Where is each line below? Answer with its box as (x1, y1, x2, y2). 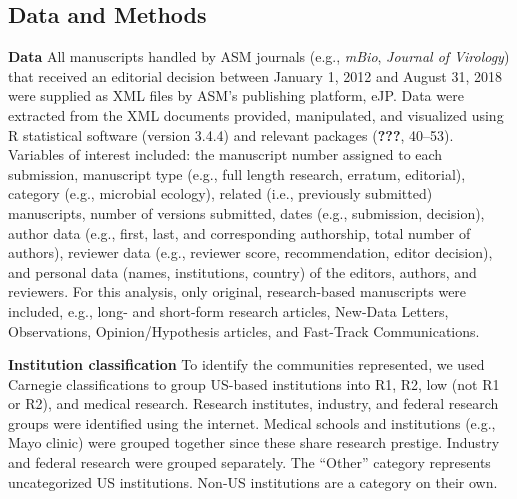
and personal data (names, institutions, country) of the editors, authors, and (8, 261, 477, 282)
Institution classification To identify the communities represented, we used (8, 354, 485, 375)
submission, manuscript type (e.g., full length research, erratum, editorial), (8, 163, 466, 184)
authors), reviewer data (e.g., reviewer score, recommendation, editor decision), (8, 242, 493, 263)
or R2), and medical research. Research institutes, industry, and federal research (8, 393, 499, 414)
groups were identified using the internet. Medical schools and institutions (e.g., (8, 412, 496, 433)
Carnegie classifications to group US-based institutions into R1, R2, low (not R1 (8, 373, 500, 394)
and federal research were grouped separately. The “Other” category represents (8, 452, 491, 473)
